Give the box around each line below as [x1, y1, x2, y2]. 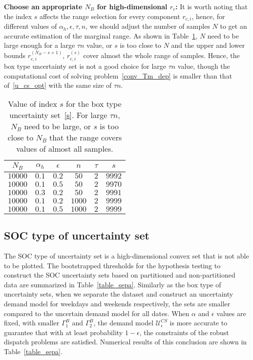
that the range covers [49, 131, 122, 143]
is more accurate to [169, 318, 228, 328]
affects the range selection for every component [40, 11, 180, 21]
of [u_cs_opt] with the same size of [4, 80, 112, 90]
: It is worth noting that [175, 1, 248, 11]
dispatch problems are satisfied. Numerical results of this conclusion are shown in [4, 337, 247, 347]
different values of [4, 21, 57, 31]
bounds [4, 50, 26, 60]
